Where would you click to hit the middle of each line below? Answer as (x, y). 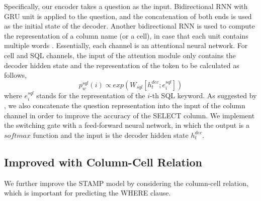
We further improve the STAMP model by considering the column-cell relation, (126, 183)
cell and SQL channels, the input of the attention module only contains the (120, 55)
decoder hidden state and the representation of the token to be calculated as (122, 65)
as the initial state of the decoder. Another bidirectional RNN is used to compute (129, 26)
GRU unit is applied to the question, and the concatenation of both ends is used (128, 16)
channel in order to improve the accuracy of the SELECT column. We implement (129, 115)
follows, (16, 75)
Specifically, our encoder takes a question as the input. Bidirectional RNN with (126, 6)
